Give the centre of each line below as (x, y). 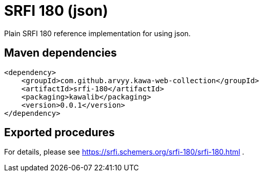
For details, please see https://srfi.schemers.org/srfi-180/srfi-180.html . (124, 152)
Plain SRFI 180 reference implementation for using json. (97, 33)
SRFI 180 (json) (56, 11)
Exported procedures (59, 133)
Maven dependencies (60, 53)
